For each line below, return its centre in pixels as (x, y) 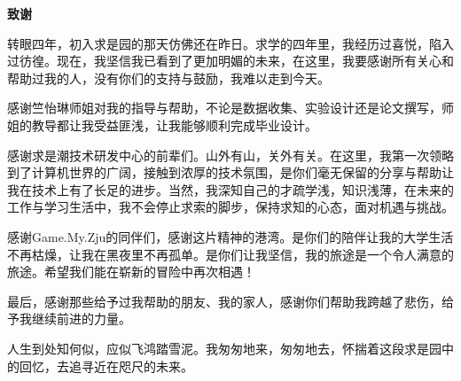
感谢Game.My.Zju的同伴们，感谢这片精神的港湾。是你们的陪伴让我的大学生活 (230, 236)
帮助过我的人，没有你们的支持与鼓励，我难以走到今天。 (168, 78)
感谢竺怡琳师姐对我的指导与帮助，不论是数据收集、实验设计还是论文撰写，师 (230, 108)
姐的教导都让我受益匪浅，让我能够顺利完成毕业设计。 (162, 124)
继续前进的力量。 (81, 319)
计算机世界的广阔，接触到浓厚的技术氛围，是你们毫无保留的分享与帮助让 (242, 172)
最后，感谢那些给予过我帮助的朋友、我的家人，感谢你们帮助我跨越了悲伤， (224, 301)
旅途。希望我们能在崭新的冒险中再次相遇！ (131, 272)
